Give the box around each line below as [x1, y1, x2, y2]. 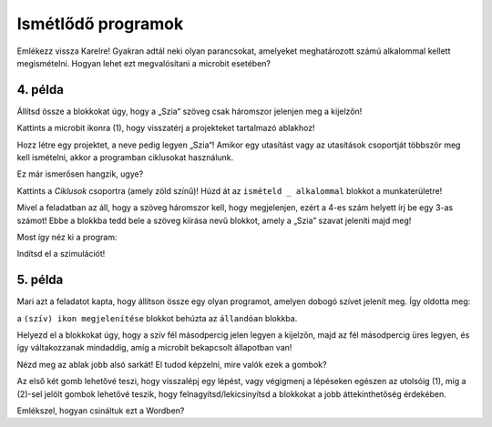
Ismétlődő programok [16, 14, 184, 34]
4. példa [16, 82, 64, 97]
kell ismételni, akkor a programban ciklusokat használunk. [16, 152, 234, 163]
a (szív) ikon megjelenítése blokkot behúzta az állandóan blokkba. [16, 312, 298, 323]
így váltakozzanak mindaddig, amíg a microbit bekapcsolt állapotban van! [16, 342, 292, 353]
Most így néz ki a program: [16, 231, 118, 242]
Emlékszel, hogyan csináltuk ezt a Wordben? [16, 405, 185, 416]
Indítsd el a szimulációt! [16, 249, 106, 259]
